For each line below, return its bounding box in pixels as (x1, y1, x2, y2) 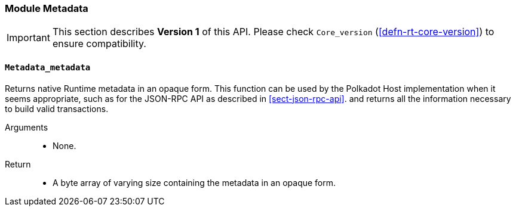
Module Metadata (5, 2, 88, 14)
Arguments (5, 122, 48, 132)
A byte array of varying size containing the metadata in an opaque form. (53, 177, 336, 188)
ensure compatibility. (52, 38, 146, 50)
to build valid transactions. (5, 103, 109, 114)
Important (7, 32, 50, 44)
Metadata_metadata (5, 62, 91, 72)
